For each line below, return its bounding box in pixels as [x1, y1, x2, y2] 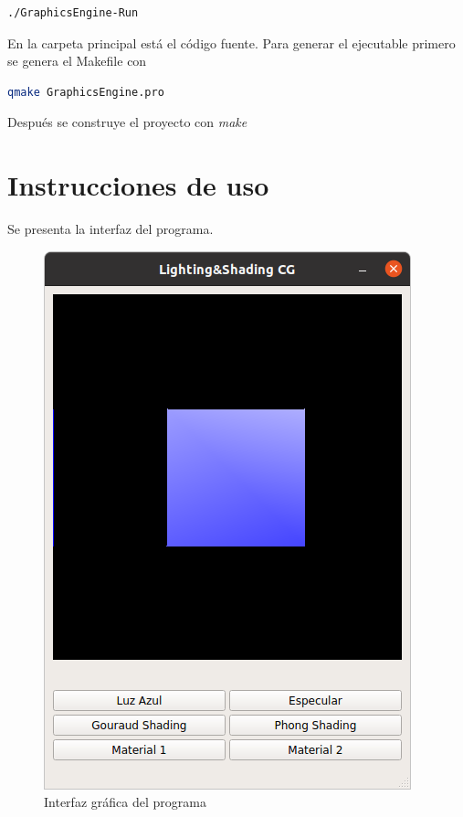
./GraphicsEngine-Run [7, 6, 139, 19]
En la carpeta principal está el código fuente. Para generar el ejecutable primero [7, 33, 456, 52]
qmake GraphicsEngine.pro [7, 85, 164, 99]
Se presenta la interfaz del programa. [7, 219, 214, 239]
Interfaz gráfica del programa [44, 792, 206, 812]
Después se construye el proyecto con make [7, 112, 247, 132]
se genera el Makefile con [7, 51, 147, 70]
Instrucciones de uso [7, 166, 269, 204]
